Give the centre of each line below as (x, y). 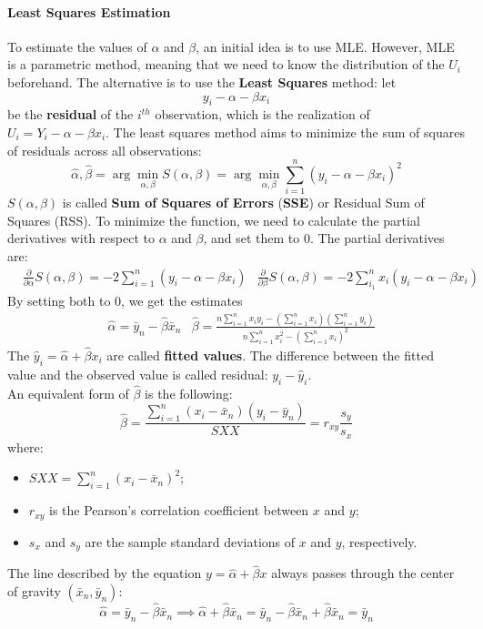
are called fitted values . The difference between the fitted (270, 355)
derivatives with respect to (81, 238)
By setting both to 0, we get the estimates (125, 300)
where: (25, 446)
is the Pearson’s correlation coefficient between (179, 510)
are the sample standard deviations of (190, 541)
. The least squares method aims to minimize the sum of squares (285, 132)
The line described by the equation (105, 573)
